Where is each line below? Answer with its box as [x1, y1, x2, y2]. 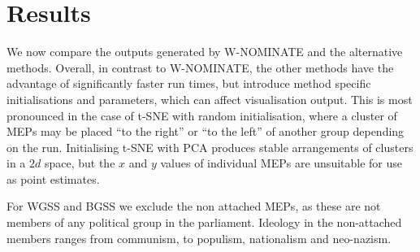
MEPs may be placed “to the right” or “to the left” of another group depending [6, 123, 405, 140]
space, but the [44, 154, 115, 172]
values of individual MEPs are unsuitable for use [160, 154, 403, 172]
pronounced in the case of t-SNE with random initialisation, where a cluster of [6, 106, 397, 124]
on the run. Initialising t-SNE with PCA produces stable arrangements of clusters [6, 138, 414, 155]
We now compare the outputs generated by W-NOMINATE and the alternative [6, 43, 403, 60]
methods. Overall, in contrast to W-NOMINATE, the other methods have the [6, 59, 394, 76]
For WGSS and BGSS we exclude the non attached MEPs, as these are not [6, 198, 381, 215]
